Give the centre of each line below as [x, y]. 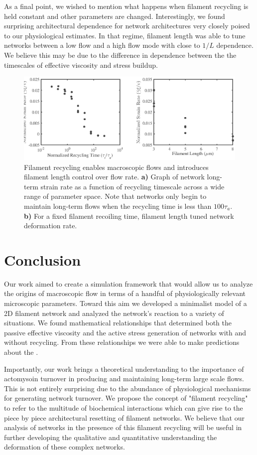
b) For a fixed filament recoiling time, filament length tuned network [129, 216]
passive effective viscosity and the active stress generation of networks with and [125, 332]
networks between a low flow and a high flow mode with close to [102, 45]
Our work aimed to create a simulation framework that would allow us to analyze [128, 283]
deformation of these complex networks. [64, 447]
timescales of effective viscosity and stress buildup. [81, 65]
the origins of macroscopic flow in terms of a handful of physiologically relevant [125, 293]
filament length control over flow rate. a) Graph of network [114, 177]
